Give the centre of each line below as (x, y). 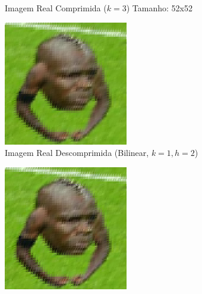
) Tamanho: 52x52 (159, 8)
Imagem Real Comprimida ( (56, 8)
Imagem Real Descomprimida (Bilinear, (77, 153)
